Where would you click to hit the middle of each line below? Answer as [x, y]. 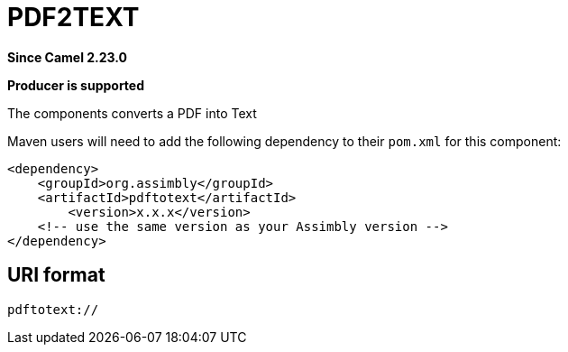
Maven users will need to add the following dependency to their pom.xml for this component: [284, 141]
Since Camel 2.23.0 [68, 57]
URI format [56, 275]
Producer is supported [76, 85]
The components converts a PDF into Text [132, 113]
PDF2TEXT [73, 17]
